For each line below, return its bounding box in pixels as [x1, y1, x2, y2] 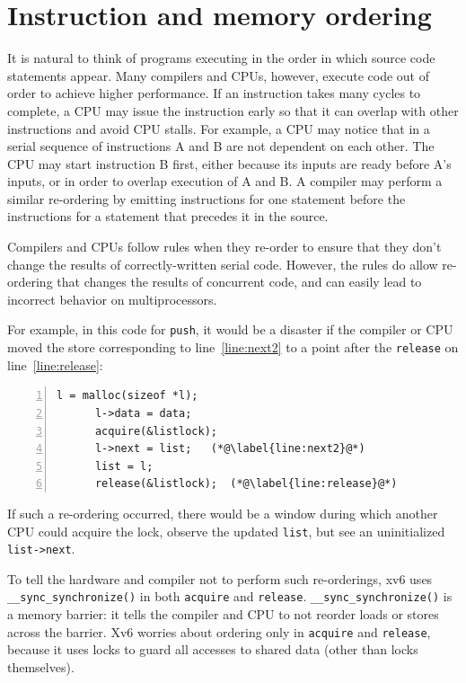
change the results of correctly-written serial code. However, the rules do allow [7, 254, 438, 273]
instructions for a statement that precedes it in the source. [7, 207, 329, 226]
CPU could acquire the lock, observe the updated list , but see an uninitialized [7, 521, 445, 540]
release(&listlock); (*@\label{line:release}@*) [94, 477, 398, 491]
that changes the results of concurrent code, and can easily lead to [57, 272, 422, 291]
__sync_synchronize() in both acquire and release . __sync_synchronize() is [7, 587, 453, 606]
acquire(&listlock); [94, 424, 217, 438]
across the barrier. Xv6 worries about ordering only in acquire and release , [7, 622, 431, 641]
